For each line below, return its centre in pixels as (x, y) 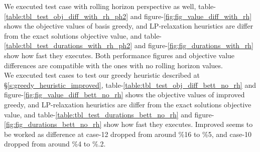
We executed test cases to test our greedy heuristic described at (102, 75)
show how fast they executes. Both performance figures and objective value (119, 55)
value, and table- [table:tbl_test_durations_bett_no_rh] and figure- (109, 114)
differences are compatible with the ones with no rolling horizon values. (113, 65)
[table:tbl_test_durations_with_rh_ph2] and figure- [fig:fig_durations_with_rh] (129, 45)
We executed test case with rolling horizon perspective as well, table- (110, 6)
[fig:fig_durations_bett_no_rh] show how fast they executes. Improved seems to (128, 124)
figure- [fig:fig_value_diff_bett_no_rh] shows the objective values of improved (124, 95)
